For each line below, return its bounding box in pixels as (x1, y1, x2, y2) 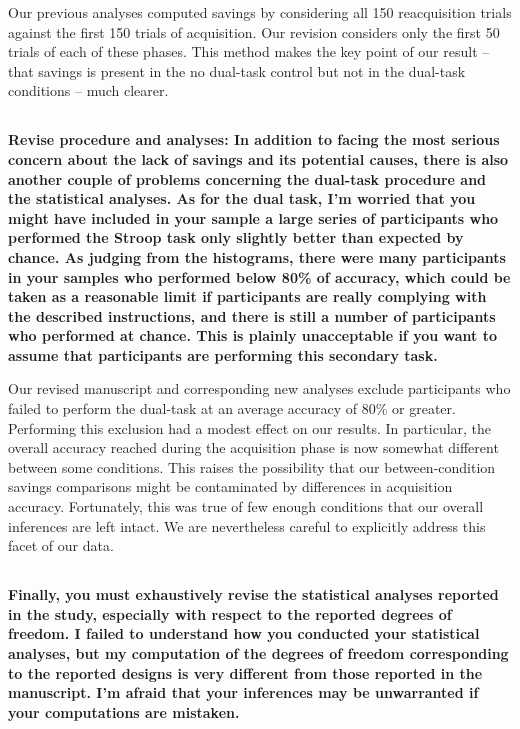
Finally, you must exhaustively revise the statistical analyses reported (8, 584, 499, 605)
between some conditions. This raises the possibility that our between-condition (8, 456, 496, 477)
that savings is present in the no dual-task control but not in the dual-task (8, 60, 466, 81)
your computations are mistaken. (8, 701, 240, 722)
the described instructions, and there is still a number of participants (8, 305, 496, 326)
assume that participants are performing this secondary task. (8, 344, 438, 365)
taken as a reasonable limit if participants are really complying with (8, 286, 487, 307)
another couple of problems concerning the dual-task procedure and (8, 168, 487, 189)
